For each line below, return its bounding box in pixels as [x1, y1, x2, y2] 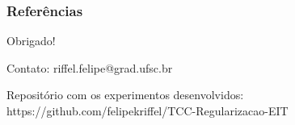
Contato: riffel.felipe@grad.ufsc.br [6, 59, 173, 76]
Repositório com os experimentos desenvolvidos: [6, 86, 244, 103]
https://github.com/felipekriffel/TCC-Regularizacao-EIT [6, 102, 289, 119]
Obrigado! [6, 32, 56, 49]
